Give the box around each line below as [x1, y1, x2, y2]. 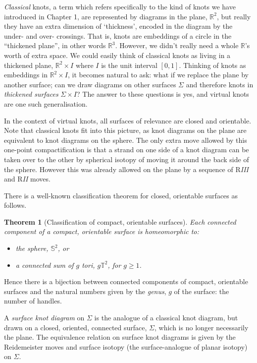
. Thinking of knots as [179, 60, 246, 70]
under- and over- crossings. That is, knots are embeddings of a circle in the [4, 30, 232, 41]
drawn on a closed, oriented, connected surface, [4, 322, 147, 332]
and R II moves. [4, 174, 51, 184]
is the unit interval [101, 60, 157, 70]
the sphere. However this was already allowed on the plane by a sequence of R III [4, 164, 249, 174]
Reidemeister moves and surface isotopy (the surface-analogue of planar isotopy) [4, 341, 248, 352]
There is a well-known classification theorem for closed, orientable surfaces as [4, 190, 238, 200]
